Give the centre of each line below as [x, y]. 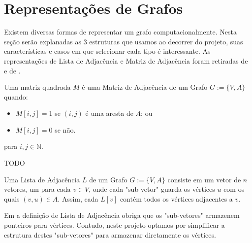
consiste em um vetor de [204, 179]
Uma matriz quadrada [37, 87]
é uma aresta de [109, 113]
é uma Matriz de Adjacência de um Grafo [145, 87]
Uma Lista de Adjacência [42, 179]
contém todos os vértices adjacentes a [176, 198]
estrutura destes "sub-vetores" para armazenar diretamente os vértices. [110, 234]
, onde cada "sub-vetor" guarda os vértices [152, 189]
